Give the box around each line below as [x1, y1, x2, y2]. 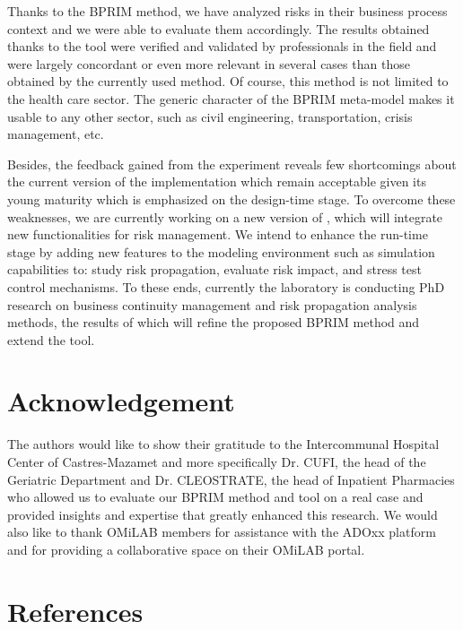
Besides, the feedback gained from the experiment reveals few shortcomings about [7, 154, 457, 173]
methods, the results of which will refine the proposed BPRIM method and [7, 313, 420, 332]
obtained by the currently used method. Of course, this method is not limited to [7, 72, 449, 91]
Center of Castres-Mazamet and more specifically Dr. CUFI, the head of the [7, 453, 426, 470]
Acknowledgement [7, 383, 235, 419]
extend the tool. [7, 330, 95, 349]
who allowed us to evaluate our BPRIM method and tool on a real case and [7, 488, 424, 506]
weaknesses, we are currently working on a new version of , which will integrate [7, 207, 443, 226]
